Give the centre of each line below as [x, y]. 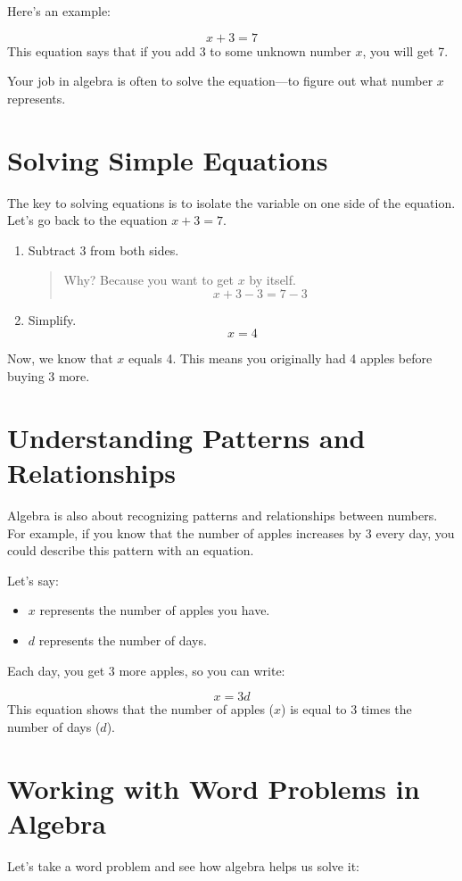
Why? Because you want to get [148, 280]
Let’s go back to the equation [87, 220]
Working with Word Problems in [214, 788]
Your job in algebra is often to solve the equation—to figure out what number [220, 81]
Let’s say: [33, 580]
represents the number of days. [123, 640]
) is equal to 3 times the [346, 709]
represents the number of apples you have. [155, 610]
